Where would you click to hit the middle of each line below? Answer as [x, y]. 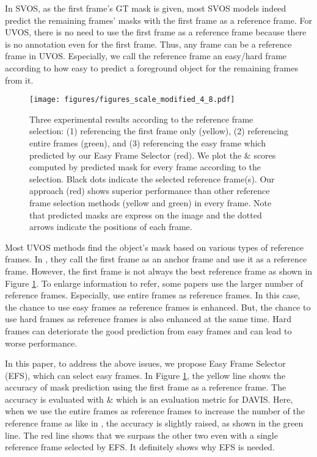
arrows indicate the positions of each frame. [111, 227]
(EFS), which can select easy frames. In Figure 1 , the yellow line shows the [145, 375]
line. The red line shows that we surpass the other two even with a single [141, 435]
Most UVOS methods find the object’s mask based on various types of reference [155, 247]
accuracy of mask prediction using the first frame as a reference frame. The [146, 387]
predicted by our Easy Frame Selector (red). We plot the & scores [153, 155]
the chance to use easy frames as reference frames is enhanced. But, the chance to [158, 307]
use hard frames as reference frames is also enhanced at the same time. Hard [148, 319]
